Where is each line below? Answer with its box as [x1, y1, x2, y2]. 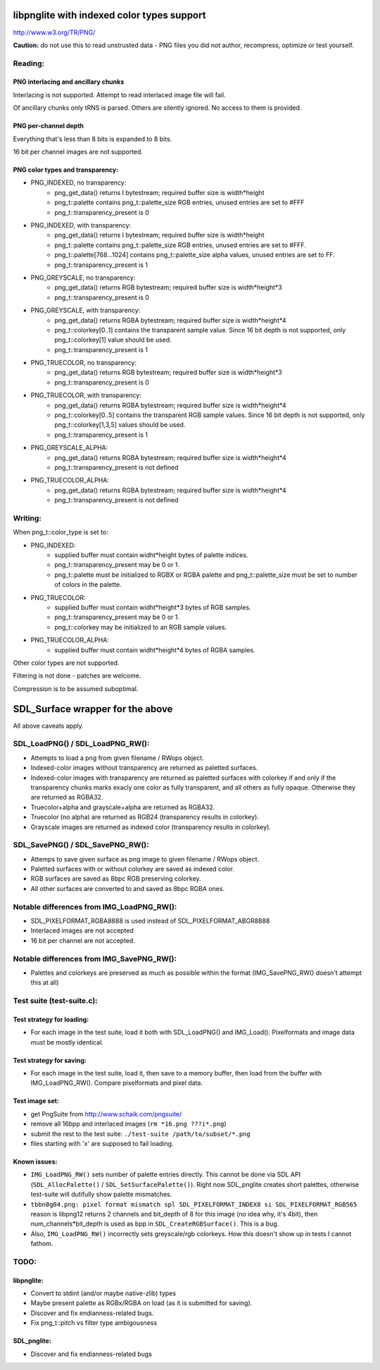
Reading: [13, 58, 45, 68]
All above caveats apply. [13, 721, 84, 730]
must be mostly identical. [30, 1038, 103, 1046]
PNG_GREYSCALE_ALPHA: [30, 444, 108, 452]
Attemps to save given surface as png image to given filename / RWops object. [30, 854, 260, 863]
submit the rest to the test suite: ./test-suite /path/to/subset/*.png [30, 1129, 251, 1138]
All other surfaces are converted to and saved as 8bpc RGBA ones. [30, 884, 225, 892]
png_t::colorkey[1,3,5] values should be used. [54, 421, 186, 429]
